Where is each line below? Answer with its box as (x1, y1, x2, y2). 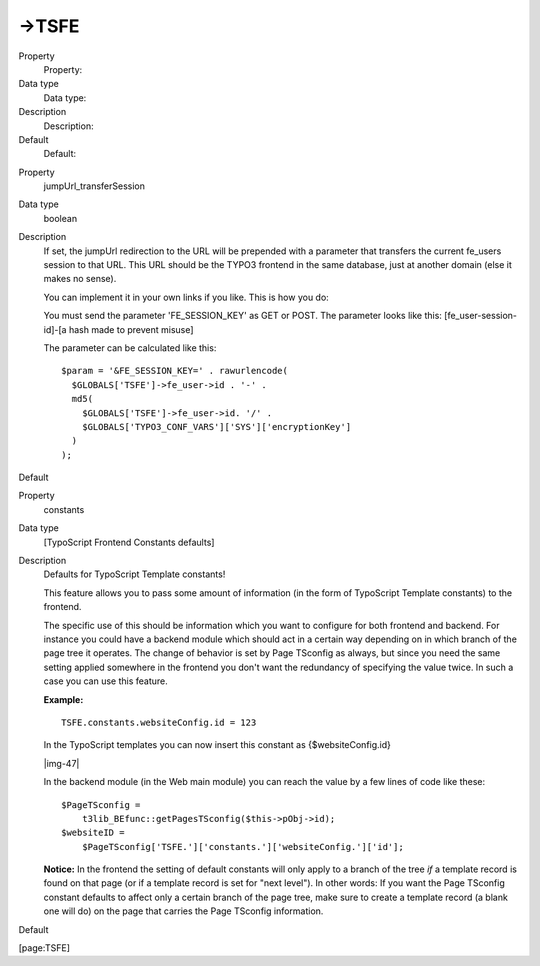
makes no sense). (43, 273, 117, 285)
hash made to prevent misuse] (68, 323, 194, 335)
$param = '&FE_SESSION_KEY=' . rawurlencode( (61, 365, 289, 377)
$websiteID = (61, 827, 125, 839)
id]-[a (43, 323, 67, 335)
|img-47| (43, 757, 80, 769)
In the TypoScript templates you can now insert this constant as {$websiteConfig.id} (43, 739, 392, 751)
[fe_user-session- (443, 310, 518, 322)
